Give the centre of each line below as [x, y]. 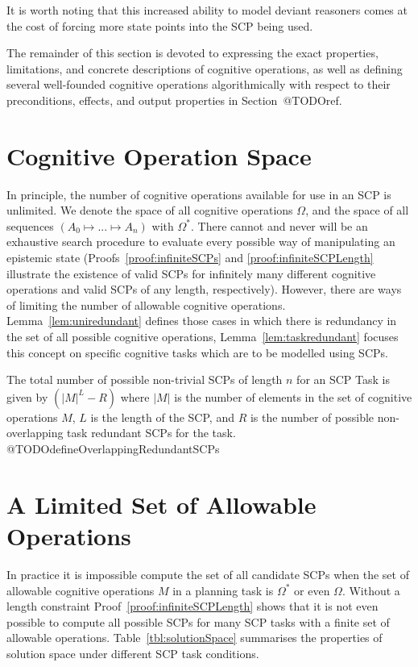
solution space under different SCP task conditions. [133, 653]
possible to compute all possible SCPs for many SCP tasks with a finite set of [198, 621]
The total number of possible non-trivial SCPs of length [145, 379]
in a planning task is [223, 590]
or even [312, 590]
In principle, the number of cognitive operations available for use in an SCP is [199, 194]
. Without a [371, 590]
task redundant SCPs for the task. [151, 433]
